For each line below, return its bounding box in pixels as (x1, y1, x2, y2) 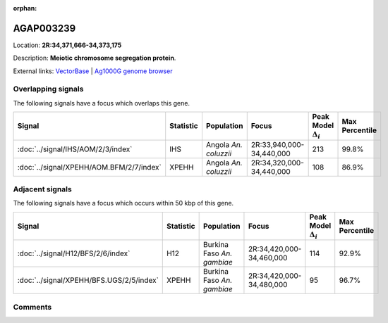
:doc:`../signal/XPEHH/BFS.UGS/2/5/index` (17, 275, 159, 285)
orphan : (13, 4, 37, 12)
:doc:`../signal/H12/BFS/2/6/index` (17, 248, 131, 258)
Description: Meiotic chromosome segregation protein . (13, 53, 176, 63)
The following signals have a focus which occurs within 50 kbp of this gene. (13, 199, 234, 208)
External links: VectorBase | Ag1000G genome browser (13, 67, 173, 75)
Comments (13, 302, 52, 312)
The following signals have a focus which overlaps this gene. (13, 99, 190, 107)
